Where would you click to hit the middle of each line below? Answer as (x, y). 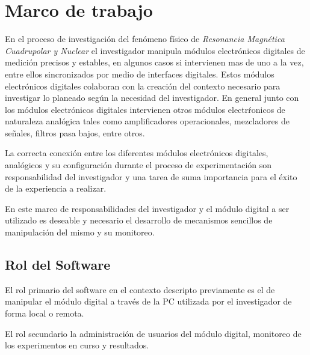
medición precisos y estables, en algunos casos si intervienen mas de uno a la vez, (154, 62)
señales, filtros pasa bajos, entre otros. (75, 132)
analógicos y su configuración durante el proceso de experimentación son (138, 165)
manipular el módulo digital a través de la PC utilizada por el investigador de (148, 301)
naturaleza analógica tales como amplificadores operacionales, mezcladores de (147, 121)
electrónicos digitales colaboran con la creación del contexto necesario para (143, 86)
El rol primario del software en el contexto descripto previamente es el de (140, 289)
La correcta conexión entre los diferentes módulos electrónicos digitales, (137, 153)
